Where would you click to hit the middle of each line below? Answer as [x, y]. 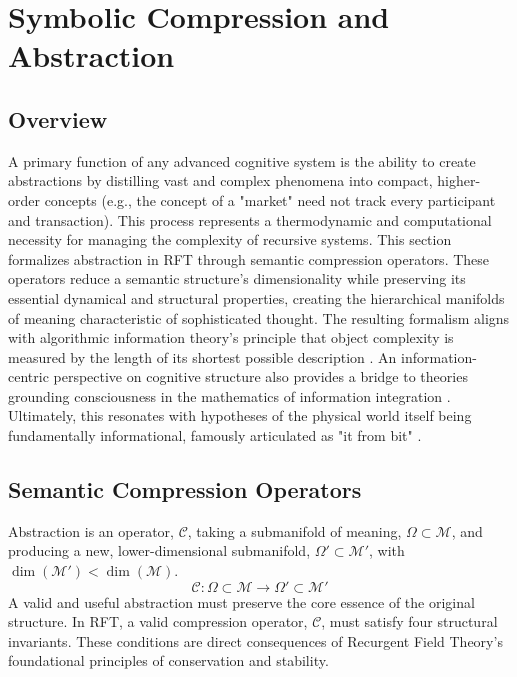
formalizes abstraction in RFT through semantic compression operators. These [249, 258]
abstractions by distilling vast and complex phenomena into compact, [220, 180]
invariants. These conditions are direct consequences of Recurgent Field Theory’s [255, 640]
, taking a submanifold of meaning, [294, 530]
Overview [58, 118]
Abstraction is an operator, [91, 530]
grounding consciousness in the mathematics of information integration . [229, 395]
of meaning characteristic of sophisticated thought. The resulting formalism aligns [259, 317]
